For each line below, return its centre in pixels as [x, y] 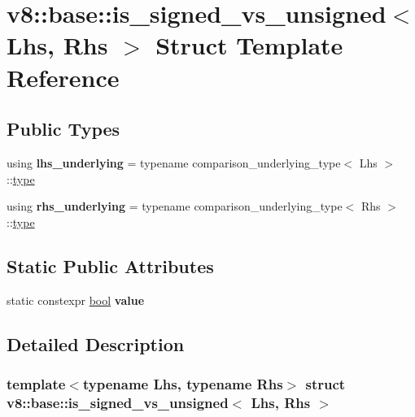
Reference [63, 77]
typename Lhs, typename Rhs [183, 383]
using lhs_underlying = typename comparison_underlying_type [174, 162]
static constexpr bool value [76, 300]
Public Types [63, 129]
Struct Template [249, 45]
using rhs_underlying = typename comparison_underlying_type [175, 206]
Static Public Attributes [110, 265]
